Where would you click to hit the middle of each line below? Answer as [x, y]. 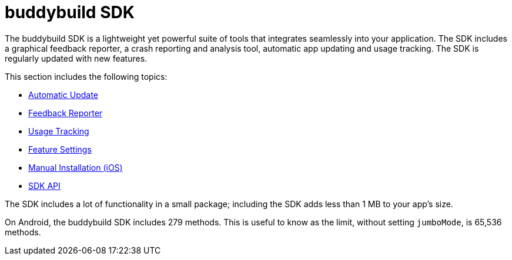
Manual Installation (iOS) [76, 167]
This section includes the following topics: [86, 76]
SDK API [44, 185]
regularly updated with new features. [76, 58]
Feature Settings [60, 149]
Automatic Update [63, 94]
